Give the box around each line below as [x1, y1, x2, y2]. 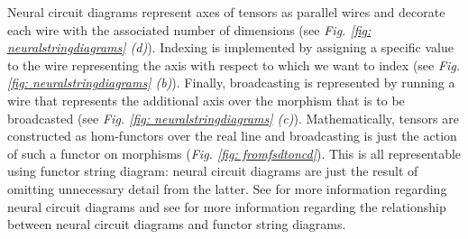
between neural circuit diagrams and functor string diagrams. [7, 215, 346, 234]
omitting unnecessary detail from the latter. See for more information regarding [7, 179, 447, 198]
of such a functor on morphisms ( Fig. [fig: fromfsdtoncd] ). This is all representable [7, 143, 462, 162]
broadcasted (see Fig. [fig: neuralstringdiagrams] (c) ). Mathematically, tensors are [7, 108, 459, 127]
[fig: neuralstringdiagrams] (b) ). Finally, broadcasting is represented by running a [7, 73, 455, 92]
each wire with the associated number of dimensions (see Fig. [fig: [7, 20, 372, 39]
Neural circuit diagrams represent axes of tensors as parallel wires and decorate [7, 3, 445, 21]
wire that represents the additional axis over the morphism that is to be [7, 90, 405, 109]
